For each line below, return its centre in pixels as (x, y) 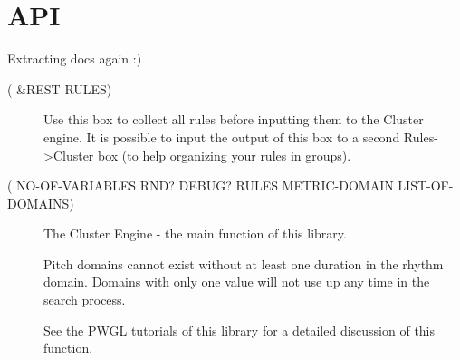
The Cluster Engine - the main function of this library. (195, 234)
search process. (85, 300)
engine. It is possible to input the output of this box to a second (222, 136)
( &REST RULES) (60, 88)
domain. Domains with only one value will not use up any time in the (237, 282)
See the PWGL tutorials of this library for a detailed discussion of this (240, 330)
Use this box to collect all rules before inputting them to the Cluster (234, 119)
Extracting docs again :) (75, 58)
